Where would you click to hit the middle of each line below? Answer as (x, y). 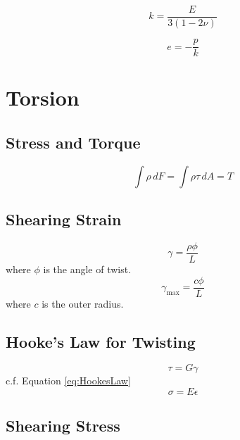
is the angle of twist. (87, 269)
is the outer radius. (83, 303)
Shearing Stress (63, 426)
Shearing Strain (64, 219)
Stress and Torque (73, 142)
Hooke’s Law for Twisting (101, 341)
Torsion (43, 98)
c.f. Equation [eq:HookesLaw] (68, 381)
